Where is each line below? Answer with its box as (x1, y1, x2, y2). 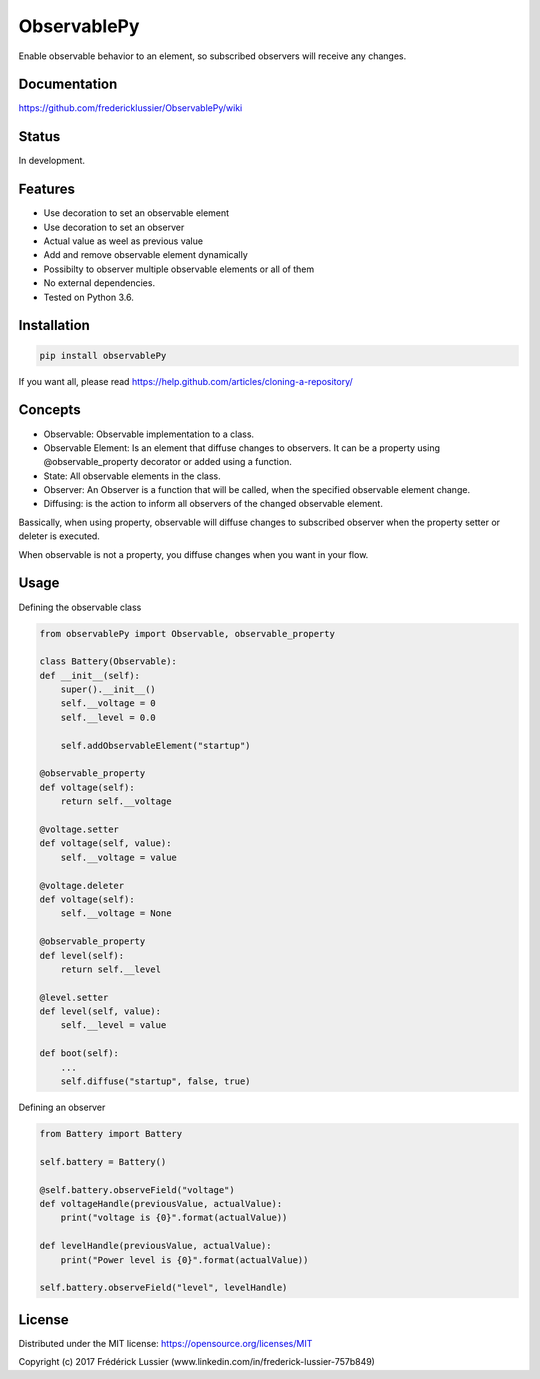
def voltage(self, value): (39, 838, 172, 849)
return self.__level (60, 963, 162, 975)
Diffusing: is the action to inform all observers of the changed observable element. (43, 498, 384, 510)
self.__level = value (60, 1020, 167, 1031)
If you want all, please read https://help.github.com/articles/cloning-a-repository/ (18, 375, 354, 387)
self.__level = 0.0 (60, 711, 157, 723)
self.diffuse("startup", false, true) (60, 1076, 251, 1087)
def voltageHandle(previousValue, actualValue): (39, 1198, 283, 1209)
